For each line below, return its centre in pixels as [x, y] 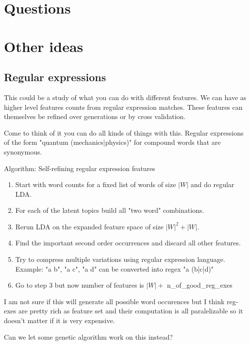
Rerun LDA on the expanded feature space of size [89, 226]
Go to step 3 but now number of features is [80, 285]
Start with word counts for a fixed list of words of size [96, 184]
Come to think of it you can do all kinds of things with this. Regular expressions [124, 132]
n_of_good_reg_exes [200, 285]
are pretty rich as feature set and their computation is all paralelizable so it [131, 311]
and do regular [212, 184]
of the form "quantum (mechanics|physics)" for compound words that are [112, 142]
